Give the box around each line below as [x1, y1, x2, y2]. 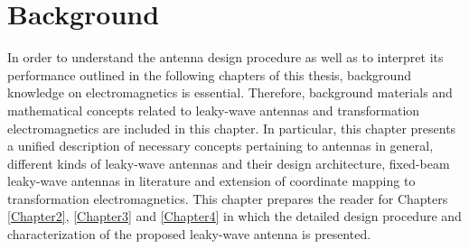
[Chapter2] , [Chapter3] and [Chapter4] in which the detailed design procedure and [7, 207, 462, 226]
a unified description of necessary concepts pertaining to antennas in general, [7, 136, 434, 155]
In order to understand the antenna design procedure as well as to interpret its [7, 48, 444, 67]
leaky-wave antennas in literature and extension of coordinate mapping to [7, 171, 416, 190]
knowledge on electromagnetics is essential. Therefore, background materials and [7, 83, 453, 102]
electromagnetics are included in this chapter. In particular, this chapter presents [7, 118, 456, 137]
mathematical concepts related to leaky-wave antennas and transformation [7, 100, 420, 119]
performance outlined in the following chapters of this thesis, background [7, 65, 411, 84]
